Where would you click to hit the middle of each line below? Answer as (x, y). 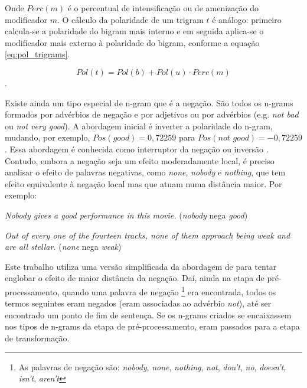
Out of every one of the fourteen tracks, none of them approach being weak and (148, 235)
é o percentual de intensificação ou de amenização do (163, 8)
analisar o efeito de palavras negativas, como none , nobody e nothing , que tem (145, 172)
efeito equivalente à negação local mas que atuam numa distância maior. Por (143, 183)
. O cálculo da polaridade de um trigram (130, 19)
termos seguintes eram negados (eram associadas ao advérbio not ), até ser (138, 303)
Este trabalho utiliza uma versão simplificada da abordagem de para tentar (141, 266)
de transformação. (37, 338)
